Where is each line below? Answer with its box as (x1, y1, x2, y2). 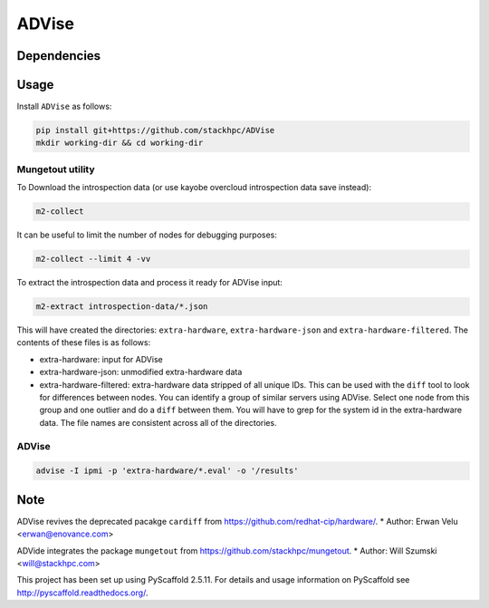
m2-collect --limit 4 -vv (35, 254, 151, 265)
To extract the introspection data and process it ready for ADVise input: (16, 277, 283, 288)
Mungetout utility (16, 163, 95, 176)
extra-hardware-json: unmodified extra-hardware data (39, 367, 243, 378)
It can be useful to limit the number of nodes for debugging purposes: (16, 229, 278, 240)
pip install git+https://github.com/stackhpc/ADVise (35, 125, 275, 136)
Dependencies (16, 48, 101, 63)
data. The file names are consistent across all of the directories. (39, 417, 277, 428)
